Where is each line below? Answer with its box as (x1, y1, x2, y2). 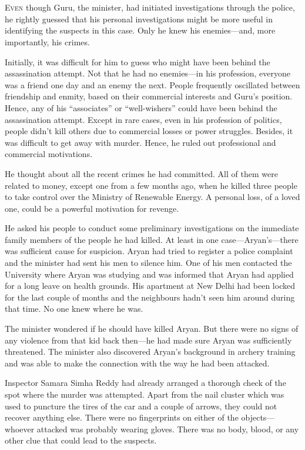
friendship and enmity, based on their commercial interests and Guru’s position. (5, 90, 293, 102)
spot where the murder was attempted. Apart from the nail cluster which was (5, 388, 284, 400)
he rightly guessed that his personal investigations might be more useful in (5, 12, 273, 25)
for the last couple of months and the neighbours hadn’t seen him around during (5, 291, 295, 303)
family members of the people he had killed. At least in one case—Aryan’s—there (5, 233, 299, 245)
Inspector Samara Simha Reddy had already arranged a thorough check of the (5, 376, 286, 389)
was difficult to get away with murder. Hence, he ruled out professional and (5, 136, 276, 148)
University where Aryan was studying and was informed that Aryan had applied (5, 268, 294, 280)
